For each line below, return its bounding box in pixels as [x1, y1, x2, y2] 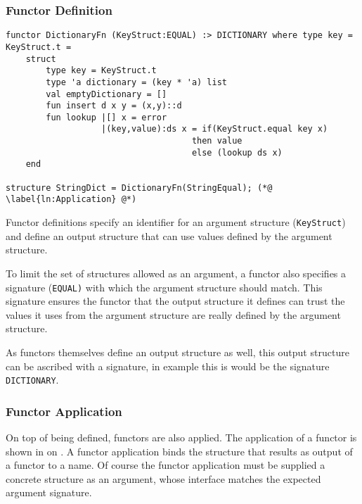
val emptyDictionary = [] [46, 89, 167, 99]
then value [191, 136, 243, 146]
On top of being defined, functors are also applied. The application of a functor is [6, 430, 357, 444]
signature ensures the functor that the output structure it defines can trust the [6, 294, 345, 308]
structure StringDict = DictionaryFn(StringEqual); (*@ [6, 182, 273, 193]
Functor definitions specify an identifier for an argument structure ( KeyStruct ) [6, 215, 346, 229]
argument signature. [6, 485, 92, 500]
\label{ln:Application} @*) [6, 194, 137, 205]
